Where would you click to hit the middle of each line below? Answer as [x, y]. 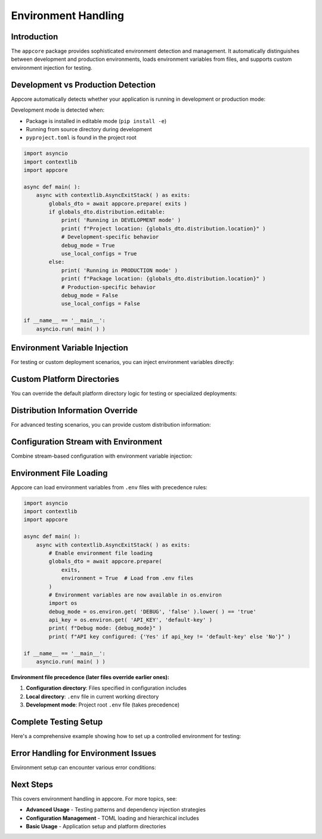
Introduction [35, 37]
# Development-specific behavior [110, 237]
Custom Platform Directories [65, 379]
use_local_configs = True [99, 253]
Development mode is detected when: [58, 110]
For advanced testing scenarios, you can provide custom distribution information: [111, 424]
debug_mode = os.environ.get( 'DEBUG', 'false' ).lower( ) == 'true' [152, 611]
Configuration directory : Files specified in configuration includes [106, 688]
